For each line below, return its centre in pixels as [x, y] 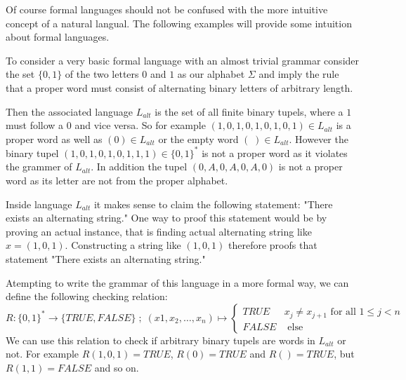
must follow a [35, 125]
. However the [319, 138]
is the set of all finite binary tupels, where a [249, 111]
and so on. [117, 367]
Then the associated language [69, 111]
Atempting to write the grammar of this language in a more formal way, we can [177, 282]
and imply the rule [299, 74]
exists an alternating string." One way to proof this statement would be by [166, 218]
